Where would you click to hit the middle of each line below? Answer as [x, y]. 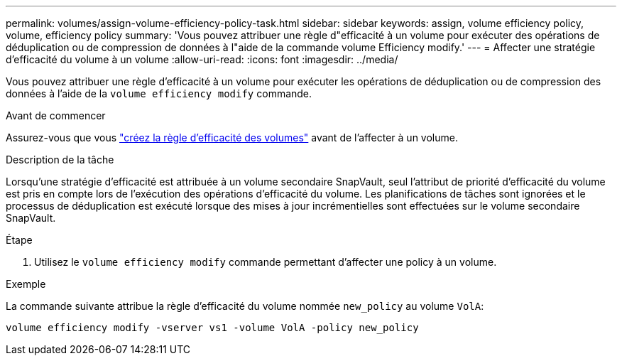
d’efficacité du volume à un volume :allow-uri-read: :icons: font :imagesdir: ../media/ [202, 59]
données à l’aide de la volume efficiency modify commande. [159, 93]
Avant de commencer [56, 115]
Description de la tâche [60, 160]
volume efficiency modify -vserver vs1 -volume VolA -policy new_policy [212, 328]
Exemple [26, 284]
